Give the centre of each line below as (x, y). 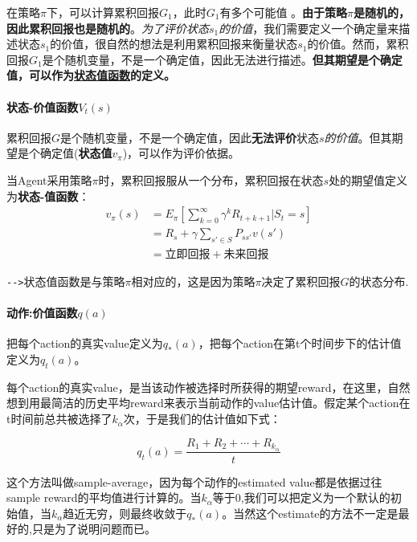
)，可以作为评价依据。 (181, 153)
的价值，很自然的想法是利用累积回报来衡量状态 (174, 44)
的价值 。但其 (358, 137)
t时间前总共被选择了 (59, 419)
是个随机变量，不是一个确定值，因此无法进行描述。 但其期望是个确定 (222, 59)
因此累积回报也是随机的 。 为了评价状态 (108, 28)
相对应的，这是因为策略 (193, 281)
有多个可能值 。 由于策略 (284, 12)
